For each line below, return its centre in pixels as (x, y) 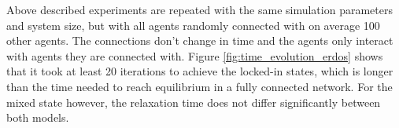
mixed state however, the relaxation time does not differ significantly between (194, 102)
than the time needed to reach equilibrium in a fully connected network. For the (199, 86)
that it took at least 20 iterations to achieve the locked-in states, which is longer (200, 71)
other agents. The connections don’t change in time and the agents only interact (200, 40)
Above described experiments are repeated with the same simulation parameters (199, 9)
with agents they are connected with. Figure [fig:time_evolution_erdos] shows (195, 55)
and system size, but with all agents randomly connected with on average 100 (193, 25)
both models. (38, 117)
